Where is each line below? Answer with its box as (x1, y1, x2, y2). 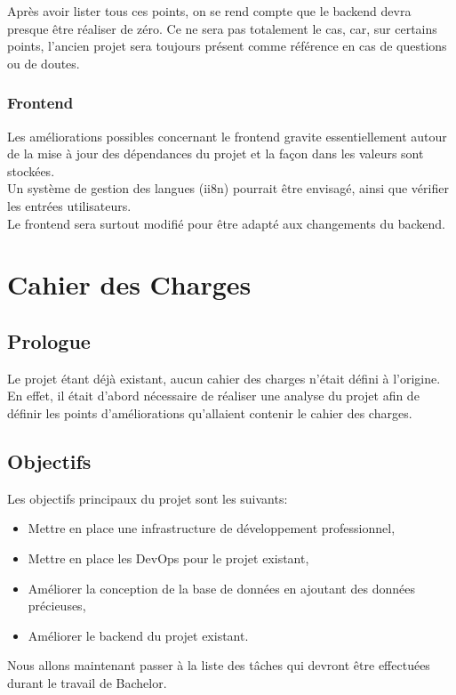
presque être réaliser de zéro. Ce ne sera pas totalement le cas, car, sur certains (7, 19, 437, 37)
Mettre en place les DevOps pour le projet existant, (28, 548, 309, 567)
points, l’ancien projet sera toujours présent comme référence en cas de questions (7, 36, 447, 55)
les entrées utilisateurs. (7, 196, 132, 214)
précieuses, (28, 596, 86, 615)
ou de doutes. (7, 53, 80, 72)
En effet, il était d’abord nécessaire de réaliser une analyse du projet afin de (7, 386, 420, 405)
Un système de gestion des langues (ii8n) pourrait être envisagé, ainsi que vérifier (7, 179, 449, 198)
